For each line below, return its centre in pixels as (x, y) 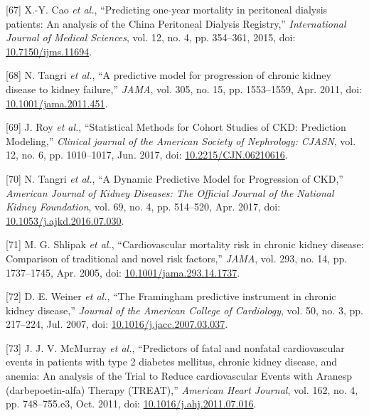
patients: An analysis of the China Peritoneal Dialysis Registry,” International (176, 23)
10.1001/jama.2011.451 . (57, 103)
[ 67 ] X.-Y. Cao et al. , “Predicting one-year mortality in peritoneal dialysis (167, 9)
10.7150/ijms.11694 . (49, 51)
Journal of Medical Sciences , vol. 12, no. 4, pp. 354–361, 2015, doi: (151, 37)
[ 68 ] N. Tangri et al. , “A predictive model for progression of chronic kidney (169, 75)
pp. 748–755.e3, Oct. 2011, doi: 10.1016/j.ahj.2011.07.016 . (131, 404)
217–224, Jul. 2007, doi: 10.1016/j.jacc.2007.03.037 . (117, 324)
